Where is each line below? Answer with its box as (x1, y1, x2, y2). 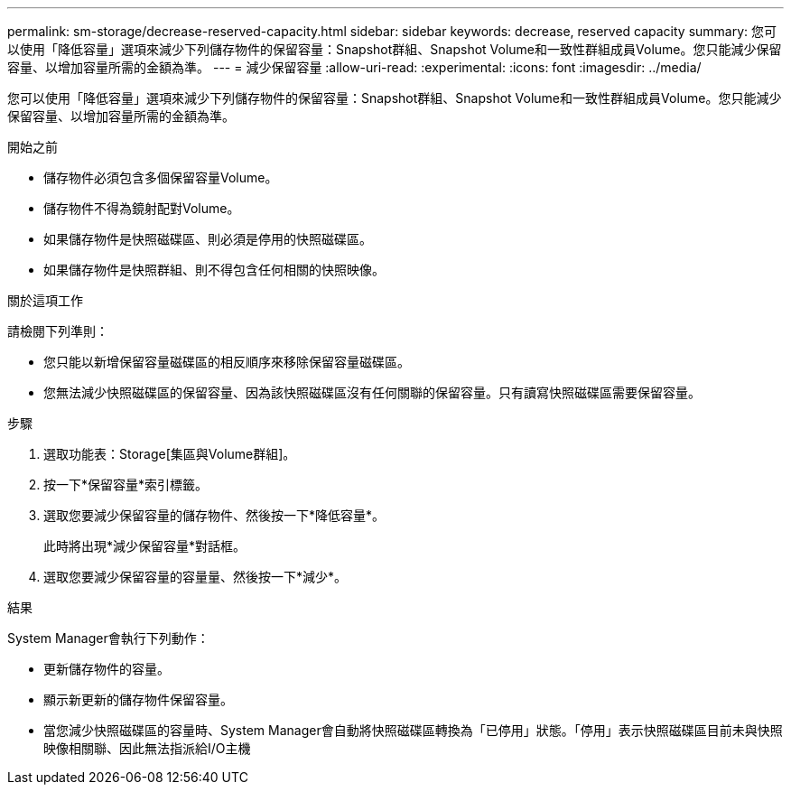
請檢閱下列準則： (7, 323, 108, 339)
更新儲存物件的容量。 (43, 661, 170, 676)
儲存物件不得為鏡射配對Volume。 (43, 200, 240, 216)
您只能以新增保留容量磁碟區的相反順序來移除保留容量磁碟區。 (43, 354, 410, 369)
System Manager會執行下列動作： (7, 630, 209, 646)
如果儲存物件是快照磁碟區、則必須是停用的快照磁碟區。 (43, 231, 372, 247)
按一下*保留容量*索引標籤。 (43, 477, 209, 492)
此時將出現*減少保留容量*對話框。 (43, 538, 247, 554)
